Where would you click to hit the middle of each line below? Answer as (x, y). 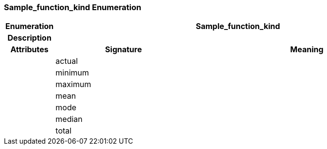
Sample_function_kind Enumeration (73, 7)
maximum (73, 84)
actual (67, 61)
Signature (123, 50)
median (69, 119)
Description (29, 38)
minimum (72, 73)
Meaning (307, 50)
